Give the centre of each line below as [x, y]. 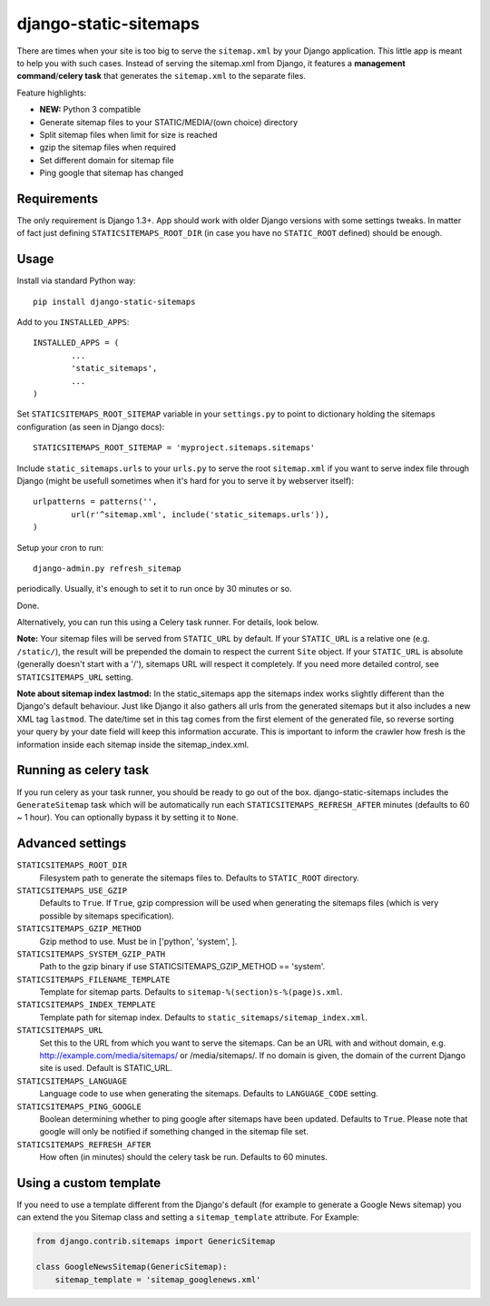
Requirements [58, 198]
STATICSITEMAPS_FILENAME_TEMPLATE [93, 979]
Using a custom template [89, 1183]
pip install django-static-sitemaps [114, 301]
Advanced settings [72, 844]
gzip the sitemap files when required [108, 147]
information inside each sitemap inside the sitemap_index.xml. [133, 744]
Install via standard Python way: [76, 280]
